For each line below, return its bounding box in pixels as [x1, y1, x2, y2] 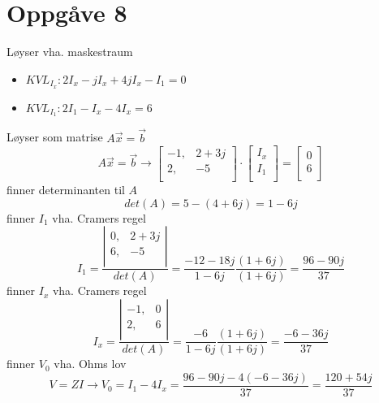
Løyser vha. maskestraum [6, 43, 133, 60]
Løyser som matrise [6, 128, 103, 145]
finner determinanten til [6, 181, 125, 198]
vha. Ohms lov [54, 355, 127, 372]
